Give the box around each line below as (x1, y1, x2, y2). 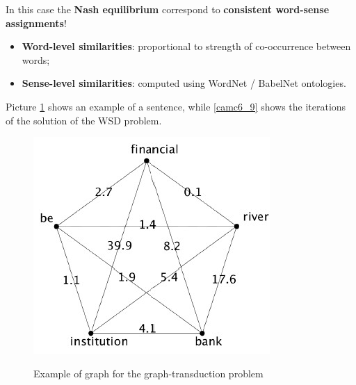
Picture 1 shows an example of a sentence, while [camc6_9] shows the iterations (6, 99, 346, 113)
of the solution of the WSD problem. (6, 113, 162, 127)
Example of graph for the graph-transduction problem (33, 366, 264, 380)
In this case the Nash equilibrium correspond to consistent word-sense (6, 2, 330, 16)
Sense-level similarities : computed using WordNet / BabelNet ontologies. (22, 76, 346, 90)
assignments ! (6, 15, 67, 30)
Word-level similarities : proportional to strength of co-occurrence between (22, 39, 351, 54)
